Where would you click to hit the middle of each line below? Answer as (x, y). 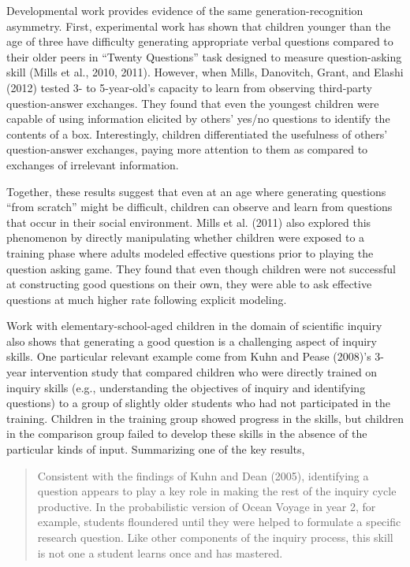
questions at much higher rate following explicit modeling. (147, 299)
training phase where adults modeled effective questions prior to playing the (190, 252)
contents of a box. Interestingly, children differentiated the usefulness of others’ (197, 133)
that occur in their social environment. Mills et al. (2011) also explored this (189, 222)
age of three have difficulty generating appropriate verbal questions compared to (200, 41)
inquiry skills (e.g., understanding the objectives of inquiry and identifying (186, 387)
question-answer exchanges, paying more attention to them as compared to (187, 149)
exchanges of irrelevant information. (93, 164)
